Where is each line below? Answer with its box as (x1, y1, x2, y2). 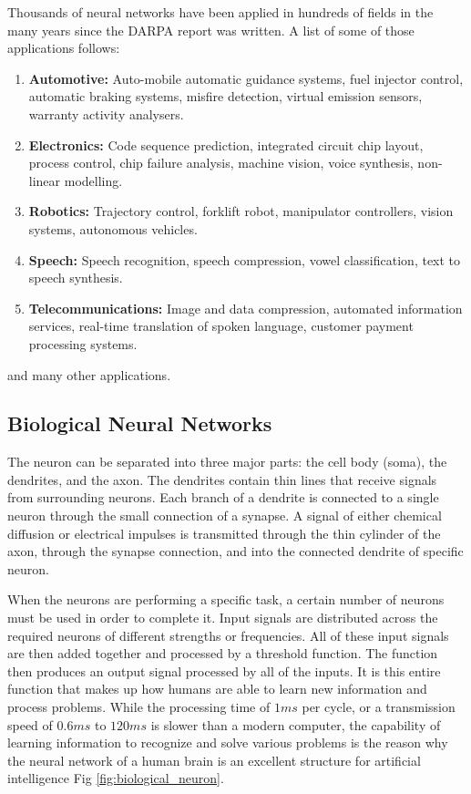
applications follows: (7, 38, 120, 57)
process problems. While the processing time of (7, 697, 271, 717)
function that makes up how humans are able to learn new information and (7, 679, 427, 698)
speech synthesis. (28, 268, 123, 287)
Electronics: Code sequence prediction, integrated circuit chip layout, (28, 135, 424, 154)
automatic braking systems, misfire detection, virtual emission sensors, (28, 87, 423, 106)
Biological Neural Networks (7, 409, 272, 438)
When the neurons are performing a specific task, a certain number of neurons (7, 590, 445, 609)
